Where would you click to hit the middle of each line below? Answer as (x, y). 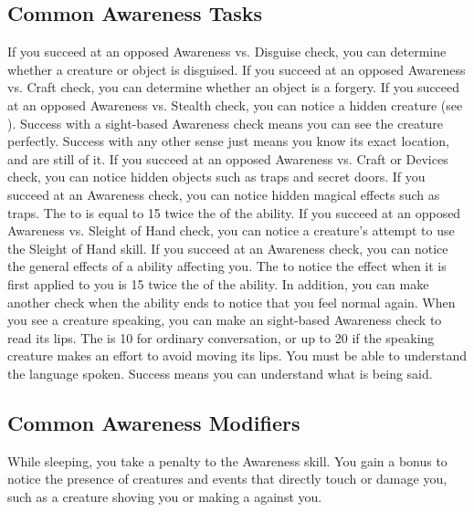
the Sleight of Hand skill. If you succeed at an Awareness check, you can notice (228, 248)
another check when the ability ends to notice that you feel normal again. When (232, 302)
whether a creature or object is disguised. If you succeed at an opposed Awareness (237, 69)
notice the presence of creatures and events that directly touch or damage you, (227, 479)
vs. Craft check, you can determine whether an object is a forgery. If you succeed (234, 87)
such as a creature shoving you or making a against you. (165, 496)
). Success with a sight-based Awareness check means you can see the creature (226, 123)
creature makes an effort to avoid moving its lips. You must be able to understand (237, 355)
